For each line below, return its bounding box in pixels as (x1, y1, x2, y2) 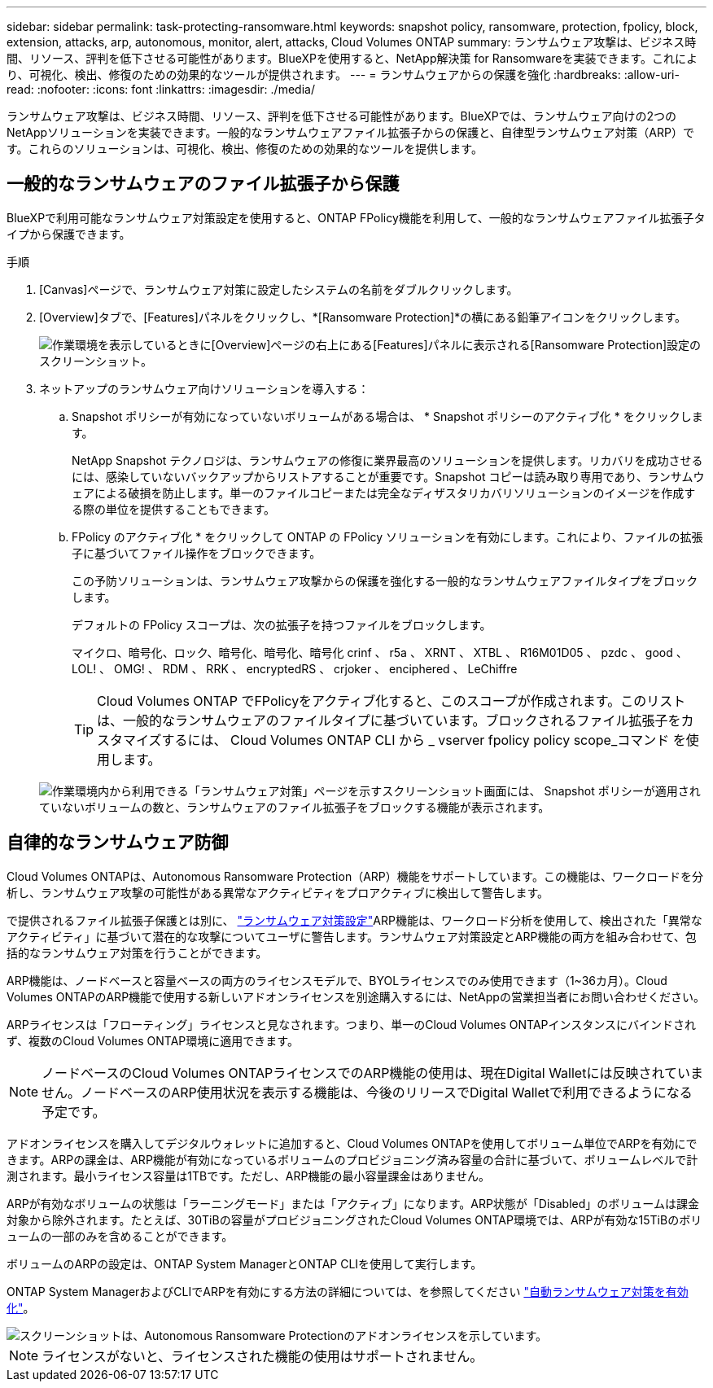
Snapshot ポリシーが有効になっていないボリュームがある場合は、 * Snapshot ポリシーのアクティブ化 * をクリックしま (72, 409, 703, 423)
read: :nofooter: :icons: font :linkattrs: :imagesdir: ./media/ (7, 82, 315, 96)
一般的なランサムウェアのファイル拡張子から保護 (7, 173, 400, 195)
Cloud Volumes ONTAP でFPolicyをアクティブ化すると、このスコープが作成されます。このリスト (97, 692, 686, 709)
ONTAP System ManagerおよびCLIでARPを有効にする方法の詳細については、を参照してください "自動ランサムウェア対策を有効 (7, 1284, 689, 1298)
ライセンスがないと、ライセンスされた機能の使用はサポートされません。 (42, 1347, 483, 1364)
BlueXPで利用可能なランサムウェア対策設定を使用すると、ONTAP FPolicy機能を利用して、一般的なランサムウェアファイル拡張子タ (7, 210, 706, 225)
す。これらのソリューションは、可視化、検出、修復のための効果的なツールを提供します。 (7, 142, 483, 155)
